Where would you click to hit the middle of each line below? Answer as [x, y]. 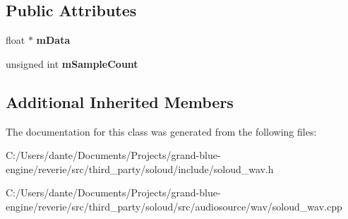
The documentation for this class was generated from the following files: [161, 131]
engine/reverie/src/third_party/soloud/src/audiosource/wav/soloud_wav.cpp [174, 206]
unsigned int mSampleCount [72, 63]
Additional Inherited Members [120, 101]
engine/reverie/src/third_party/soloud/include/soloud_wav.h [140, 168]
